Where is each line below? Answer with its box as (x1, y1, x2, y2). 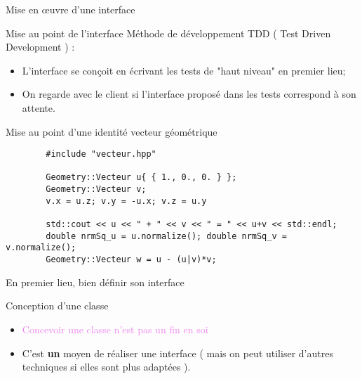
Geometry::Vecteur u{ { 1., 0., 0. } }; (46, 172, 237, 183)
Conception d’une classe (6, 298, 109, 313)
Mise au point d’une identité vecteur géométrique (6, 124, 217, 139)
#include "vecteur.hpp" (46, 149, 156, 160)
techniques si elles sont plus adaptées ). (22, 359, 191, 374)
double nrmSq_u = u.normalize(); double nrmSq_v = (46, 231, 287, 241)
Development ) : (6, 39, 75, 54)
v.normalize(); (6, 243, 76, 253)
